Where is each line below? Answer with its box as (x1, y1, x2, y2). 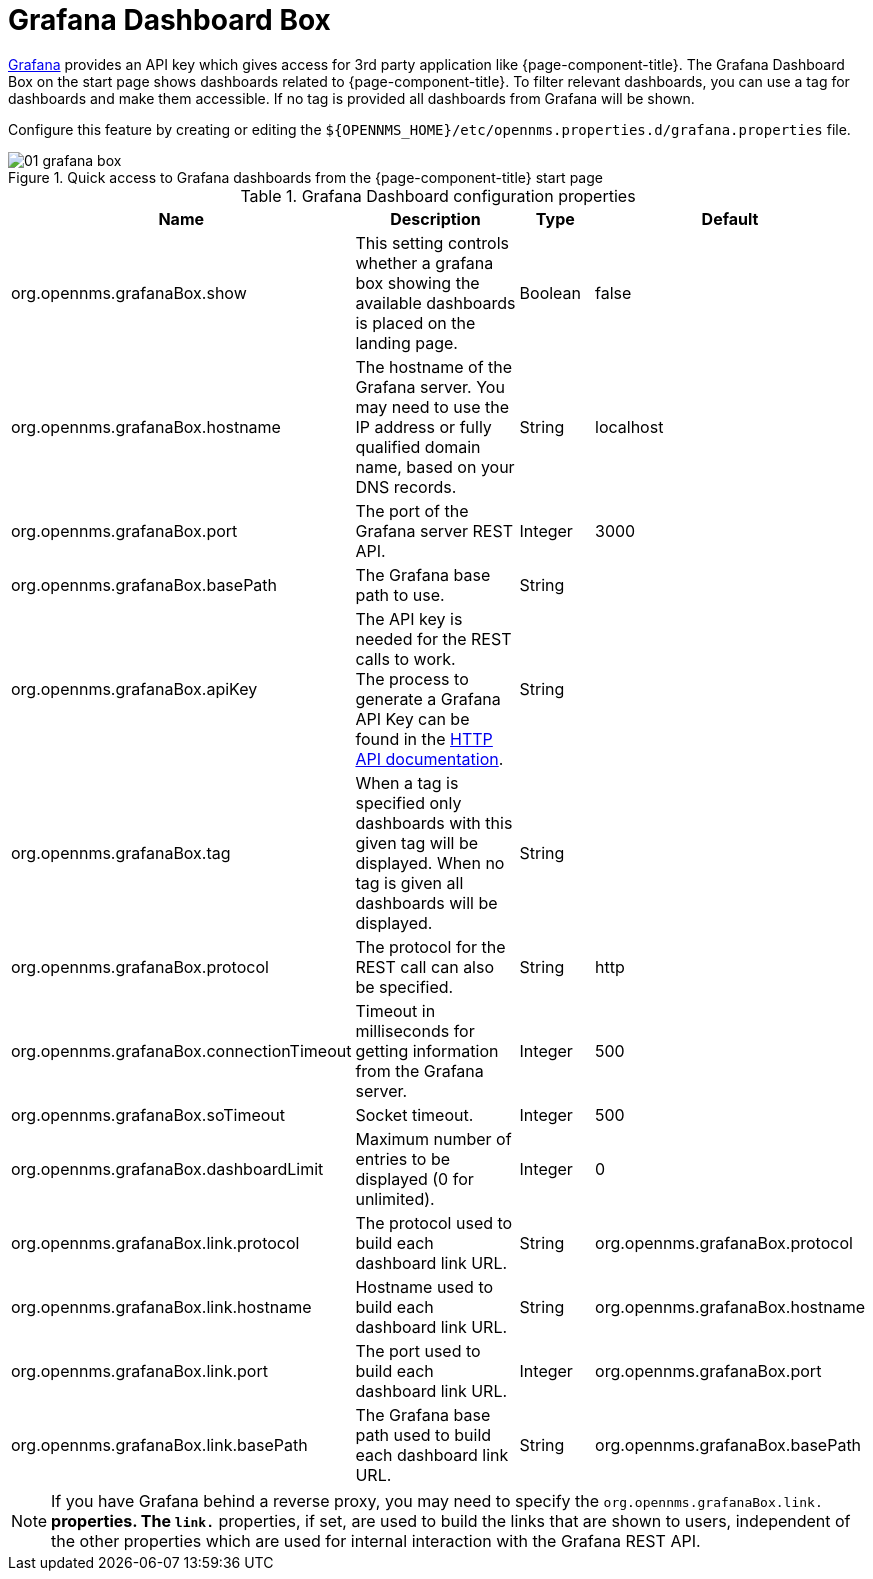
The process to (355, 668, 469, 689)
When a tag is (355, 772, 459, 793)
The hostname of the (355, 356, 513, 377)
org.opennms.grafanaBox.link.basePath (11, 1434, 308, 1455)
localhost (595, 416, 664, 437)
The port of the (355, 500, 469, 521)
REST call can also (355, 956, 495, 977)
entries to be (355, 1148, 451, 1169)
